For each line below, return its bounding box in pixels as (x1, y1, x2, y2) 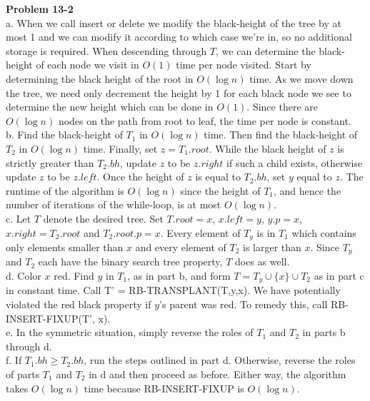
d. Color (6, 268, 41, 283)
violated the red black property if (6, 297, 151, 312)
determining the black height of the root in (6, 71, 194, 86)
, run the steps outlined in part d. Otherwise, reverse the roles (84, 352, 356, 367)
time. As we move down (249, 71, 354, 86)
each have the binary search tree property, (38, 254, 223, 269)
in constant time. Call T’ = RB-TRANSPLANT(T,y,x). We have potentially (6, 283, 341, 298)
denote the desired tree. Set (43, 210, 164, 225)
